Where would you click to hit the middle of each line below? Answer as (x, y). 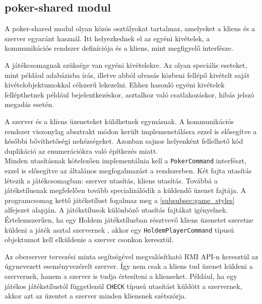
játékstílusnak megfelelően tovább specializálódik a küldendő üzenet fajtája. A (125, 190)
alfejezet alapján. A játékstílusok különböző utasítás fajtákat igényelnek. (116, 210)
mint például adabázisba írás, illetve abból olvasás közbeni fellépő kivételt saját (127, 75)
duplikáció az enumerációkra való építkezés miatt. (81, 150)
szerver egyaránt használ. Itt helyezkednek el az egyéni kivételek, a (107, 38)
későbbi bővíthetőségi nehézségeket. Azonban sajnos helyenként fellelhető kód (124, 141)
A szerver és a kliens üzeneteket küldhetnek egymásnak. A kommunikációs (119, 121)
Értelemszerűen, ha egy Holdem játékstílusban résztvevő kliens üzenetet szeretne (129, 219)
